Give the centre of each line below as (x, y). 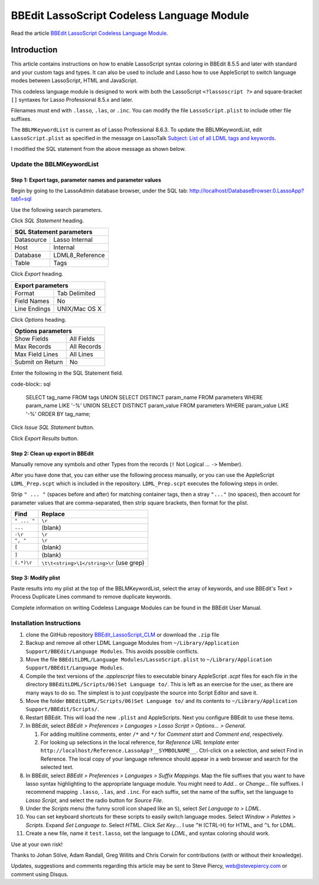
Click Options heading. (39, 319)
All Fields (82, 339)
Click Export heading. (37, 274)
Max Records (33, 347)
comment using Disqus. (40, 874)
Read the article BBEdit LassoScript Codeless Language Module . (89, 33)
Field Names (32, 301)
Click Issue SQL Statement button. (53, 427)
